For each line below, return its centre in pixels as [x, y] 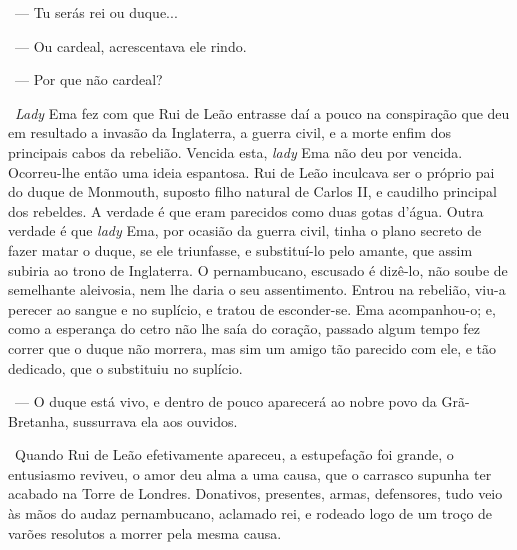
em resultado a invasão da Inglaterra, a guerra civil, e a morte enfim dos [229, 132]
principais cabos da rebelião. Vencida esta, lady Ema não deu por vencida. [235, 151]
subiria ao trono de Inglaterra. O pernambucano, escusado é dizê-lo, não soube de [258, 269]
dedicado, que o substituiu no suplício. [125, 367]
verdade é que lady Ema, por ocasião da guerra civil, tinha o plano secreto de [245, 230]
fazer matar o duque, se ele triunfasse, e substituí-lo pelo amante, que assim [240, 249]
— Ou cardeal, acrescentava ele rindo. [130, 45]
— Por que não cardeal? [88, 79]
